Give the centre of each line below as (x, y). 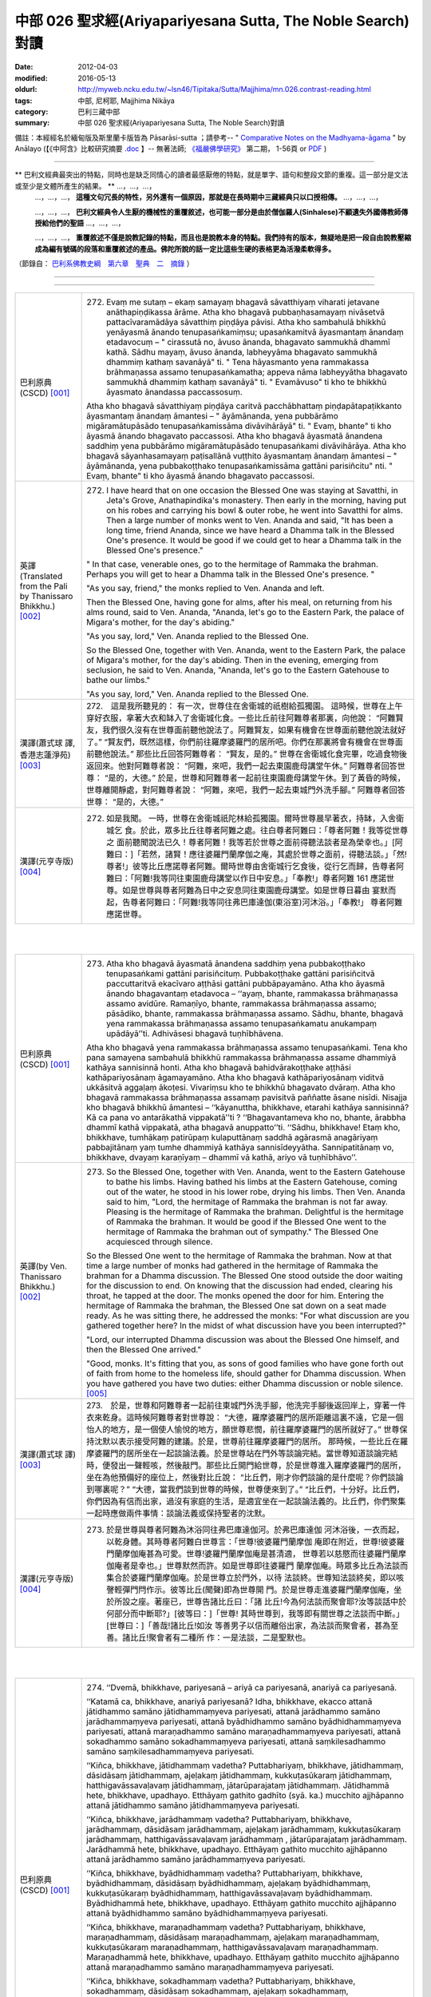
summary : (32, 123)
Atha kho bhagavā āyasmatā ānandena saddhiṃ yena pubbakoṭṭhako (236, 964)
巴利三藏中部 (99, 111)
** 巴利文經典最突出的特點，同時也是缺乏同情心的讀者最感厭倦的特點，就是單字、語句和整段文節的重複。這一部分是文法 (212, 175)
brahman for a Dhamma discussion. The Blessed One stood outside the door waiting (245, 1276)
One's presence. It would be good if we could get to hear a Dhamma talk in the (254, 540)
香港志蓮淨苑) (45, 755)
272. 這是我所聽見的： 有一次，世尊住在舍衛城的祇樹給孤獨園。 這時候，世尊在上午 (245, 705)
